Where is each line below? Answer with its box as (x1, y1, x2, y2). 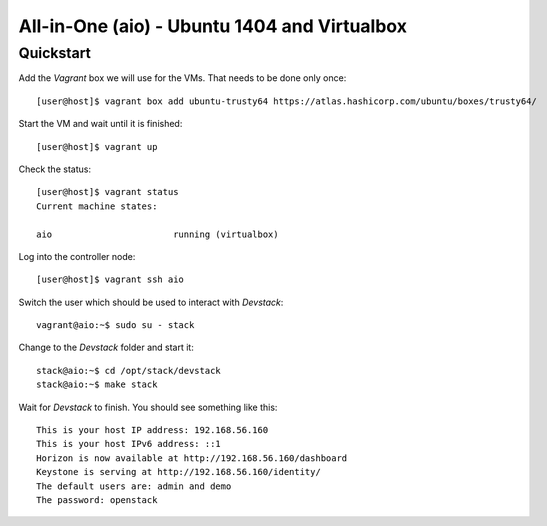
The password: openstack (36, 494, 158, 505)
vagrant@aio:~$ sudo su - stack (36, 320, 195, 331)
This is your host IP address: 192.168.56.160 (36, 425, 269, 436)
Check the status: (18, 163, 92, 175)
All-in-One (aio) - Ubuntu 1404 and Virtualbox (18, 15, 407, 37)
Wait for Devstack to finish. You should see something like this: (18, 401, 278, 413)
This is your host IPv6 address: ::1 (36, 438, 222, 450)
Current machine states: (36, 200, 158, 212)
